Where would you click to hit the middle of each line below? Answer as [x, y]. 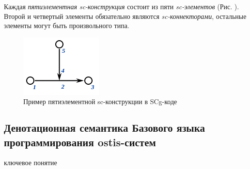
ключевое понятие [31, 162]
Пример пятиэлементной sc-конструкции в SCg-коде [100, 101]
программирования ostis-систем [80, 142]
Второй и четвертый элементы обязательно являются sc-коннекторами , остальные [125, 16]
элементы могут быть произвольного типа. [67, 25]
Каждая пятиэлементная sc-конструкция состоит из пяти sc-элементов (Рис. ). [122, 6]
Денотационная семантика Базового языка [105, 128]
